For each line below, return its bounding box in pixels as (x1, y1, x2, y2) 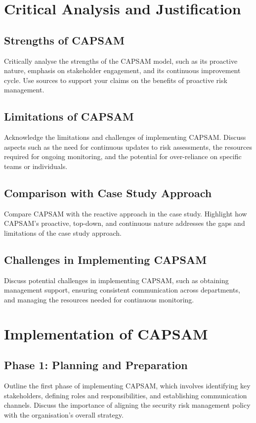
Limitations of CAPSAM (4, 109, 134, 124)
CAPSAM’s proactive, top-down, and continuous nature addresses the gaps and (4, 218, 245, 228)
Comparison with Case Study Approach (4, 185, 212, 200)
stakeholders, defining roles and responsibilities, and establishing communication (4, 390, 247, 400)
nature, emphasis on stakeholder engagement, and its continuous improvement (4, 65, 241, 76)
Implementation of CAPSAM (4, 323, 208, 343)
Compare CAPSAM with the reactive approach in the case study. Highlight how (4, 208, 247, 218)
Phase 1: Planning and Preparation (4, 357, 188, 373)
